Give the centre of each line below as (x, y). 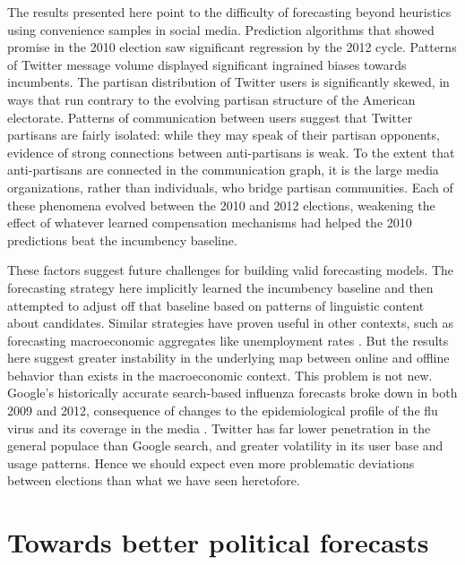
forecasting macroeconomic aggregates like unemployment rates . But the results (228, 340)
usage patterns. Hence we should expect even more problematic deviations (211, 462)
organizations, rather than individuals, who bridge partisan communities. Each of (230, 187)
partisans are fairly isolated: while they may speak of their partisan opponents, (224, 135)
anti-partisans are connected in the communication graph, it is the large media (223, 170)
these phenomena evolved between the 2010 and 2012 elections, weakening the (221, 205)
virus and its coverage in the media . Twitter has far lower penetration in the (219, 428)
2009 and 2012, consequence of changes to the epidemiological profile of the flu (223, 411)
